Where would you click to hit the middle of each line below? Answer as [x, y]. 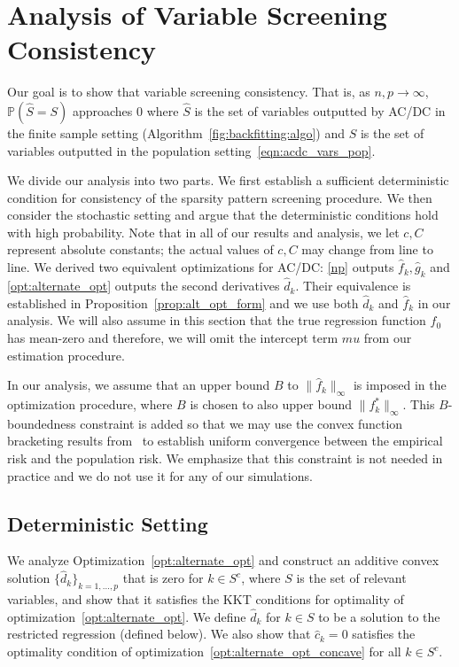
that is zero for [163, 578]
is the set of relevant [351, 578]
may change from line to [367, 249]
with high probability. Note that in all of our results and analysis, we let [203, 232]
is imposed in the [400, 385]
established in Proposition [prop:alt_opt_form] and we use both [183, 302]
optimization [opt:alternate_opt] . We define [127, 616]
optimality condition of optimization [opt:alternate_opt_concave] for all [204, 651]
